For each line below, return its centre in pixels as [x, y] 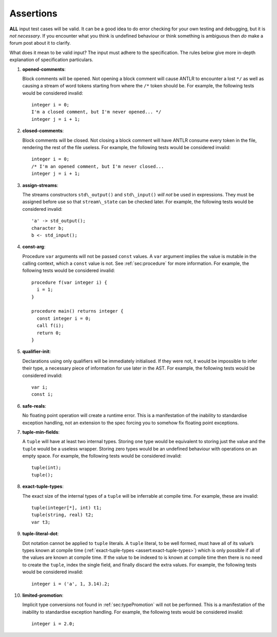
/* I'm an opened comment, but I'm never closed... [98, 166]
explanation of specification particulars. [51, 60]
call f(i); [50, 326]
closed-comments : [43, 131]
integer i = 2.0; [53, 624]
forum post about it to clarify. [40, 43]
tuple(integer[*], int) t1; [67, 508]
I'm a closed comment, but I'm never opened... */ [96, 112]
